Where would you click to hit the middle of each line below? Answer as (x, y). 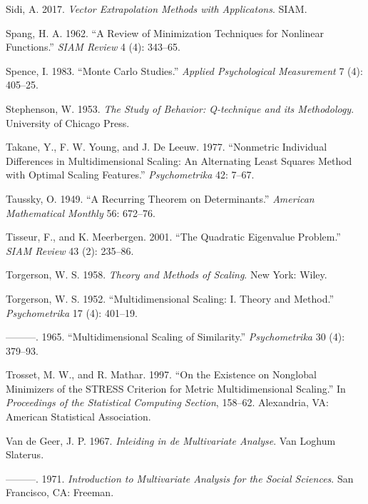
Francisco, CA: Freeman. (60, 492)
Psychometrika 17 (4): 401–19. (72, 312)
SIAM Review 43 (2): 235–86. (70, 250)
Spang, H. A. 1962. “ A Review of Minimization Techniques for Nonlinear (165, 32)
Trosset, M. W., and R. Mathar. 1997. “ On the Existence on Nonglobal (161, 374)
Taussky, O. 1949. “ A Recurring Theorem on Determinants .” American (160, 198)
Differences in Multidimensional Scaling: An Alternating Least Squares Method (179, 160)
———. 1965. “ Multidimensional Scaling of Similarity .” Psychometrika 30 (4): (175, 337)
